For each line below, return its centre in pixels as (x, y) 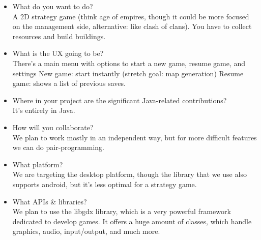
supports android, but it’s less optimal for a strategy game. (105, 184)
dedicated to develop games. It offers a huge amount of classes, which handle (132, 221)
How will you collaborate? (53, 127)
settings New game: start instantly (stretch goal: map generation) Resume (128, 73)
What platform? (38, 164)
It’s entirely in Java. (44, 110)
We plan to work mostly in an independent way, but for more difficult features (135, 137)
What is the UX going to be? (58, 53)
